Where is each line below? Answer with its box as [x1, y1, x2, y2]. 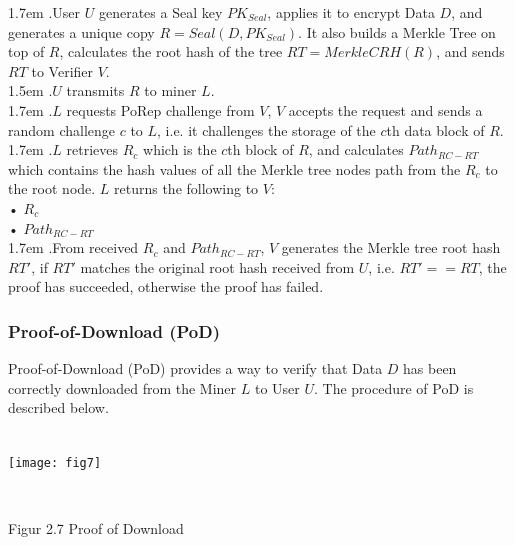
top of [8, 41, 45, 62]
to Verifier [31, 60, 94, 81]
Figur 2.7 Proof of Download [8, 517, 184, 538]
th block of [227, 139, 294, 160]
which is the [143, 139, 217, 160]
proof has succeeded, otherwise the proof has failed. [8, 276, 324, 297]
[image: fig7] [8, 455, 102, 470]
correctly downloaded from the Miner [8, 377, 237, 398]
